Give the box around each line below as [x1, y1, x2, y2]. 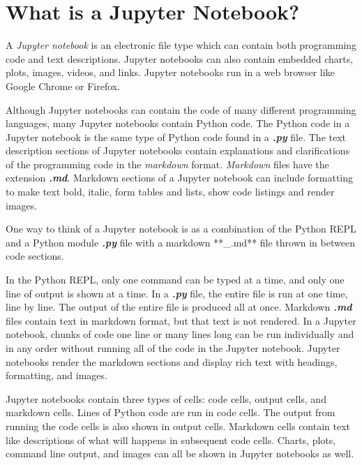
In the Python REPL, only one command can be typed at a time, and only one [6, 272, 345, 287]
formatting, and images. [6, 368, 107, 383]
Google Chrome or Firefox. [6, 78, 121, 93]
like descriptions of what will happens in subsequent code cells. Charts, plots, [6, 432, 336, 447]
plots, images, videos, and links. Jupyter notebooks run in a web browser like [6, 65, 335, 80]
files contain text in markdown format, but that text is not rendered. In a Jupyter [6, 313, 356, 327]
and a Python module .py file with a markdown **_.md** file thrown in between [6, 235, 355, 249]
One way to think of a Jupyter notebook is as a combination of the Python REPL [6, 221, 356, 236]
